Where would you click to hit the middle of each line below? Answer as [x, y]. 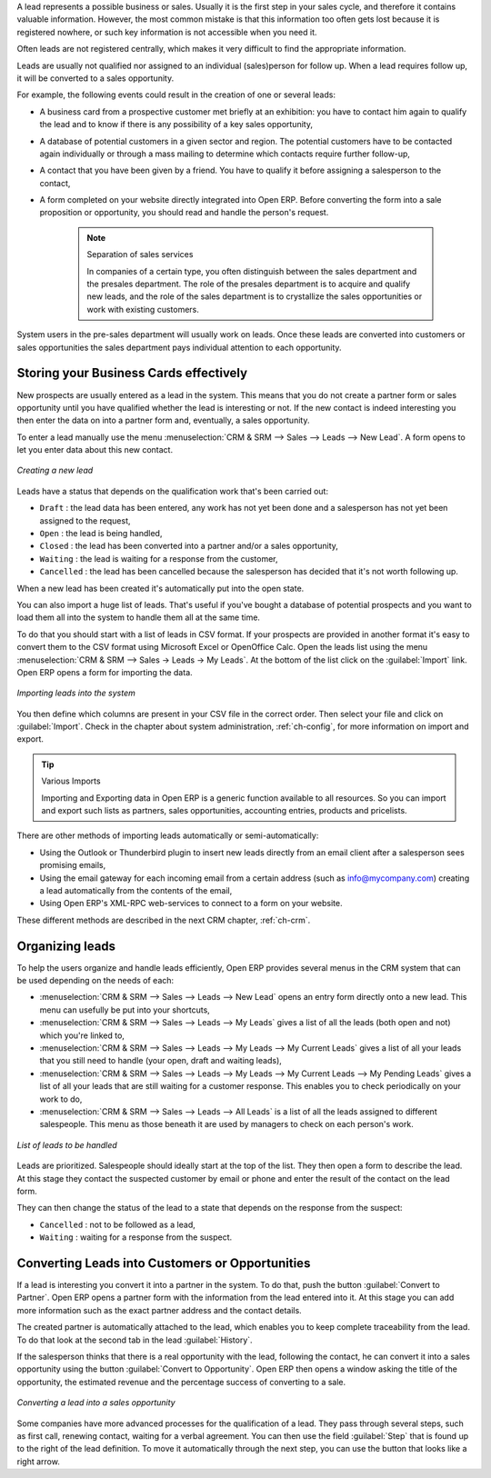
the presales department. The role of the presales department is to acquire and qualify [249, 284]
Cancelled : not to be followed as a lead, [117, 1224]
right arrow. [39, 1461]
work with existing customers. [143, 309]
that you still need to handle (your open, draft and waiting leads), [160, 1061]
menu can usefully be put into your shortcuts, [125, 1010]
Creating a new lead [55, 470]
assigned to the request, [85, 520]
